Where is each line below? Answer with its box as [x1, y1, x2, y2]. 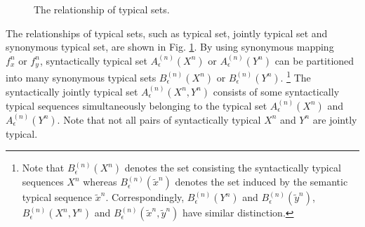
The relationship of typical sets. [34, 2, 170, 16]
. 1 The [280, 68, 311, 84]
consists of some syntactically [213, 84, 340, 98]
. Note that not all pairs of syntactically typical [57, 112, 261, 127]
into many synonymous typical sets [6, 70, 157, 84]
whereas [83, 174, 117, 189]
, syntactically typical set [39, 53, 147, 67]
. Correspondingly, [105, 190, 185, 205]
